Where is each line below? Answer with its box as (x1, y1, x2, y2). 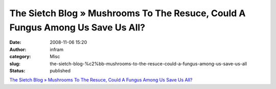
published (50, 67, 71, 73)
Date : (9, 39, 21, 46)
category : (9, 54, 31, 60)
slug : (9, 61, 20, 67)
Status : (9, 67, 26, 73)
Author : (9, 46, 27, 53)
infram (50, 46, 64, 53)
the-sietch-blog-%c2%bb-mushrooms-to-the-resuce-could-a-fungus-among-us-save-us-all (50, 61, 247, 67)
